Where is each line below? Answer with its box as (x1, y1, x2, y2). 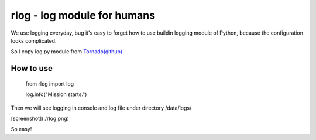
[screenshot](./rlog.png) (11, 115, 70, 122)
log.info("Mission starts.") (25, 91, 87, 98)
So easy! (11, 126, 32, 133)
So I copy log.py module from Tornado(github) (11, 48, 123, 55)
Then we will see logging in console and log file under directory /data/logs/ (11, 104, 192, 111)
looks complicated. (11, 37, 57, 44)
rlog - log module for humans (11, 9, 155, 22)
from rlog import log (25, 80, 74, 87)
